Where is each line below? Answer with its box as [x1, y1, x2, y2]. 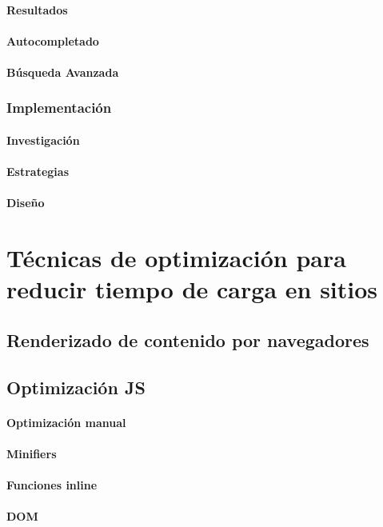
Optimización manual [6, 413, 126, 430]
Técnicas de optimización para [6, 242, 346, 274]
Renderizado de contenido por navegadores [6, 327, 369, 352]
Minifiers [6, 445, 57, 461]
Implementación [6, 98, 112, 118]
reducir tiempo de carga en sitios [6, 273, 378, 305]
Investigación [6, 132, 80, 148]
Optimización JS [6, 374, 146, 399]
